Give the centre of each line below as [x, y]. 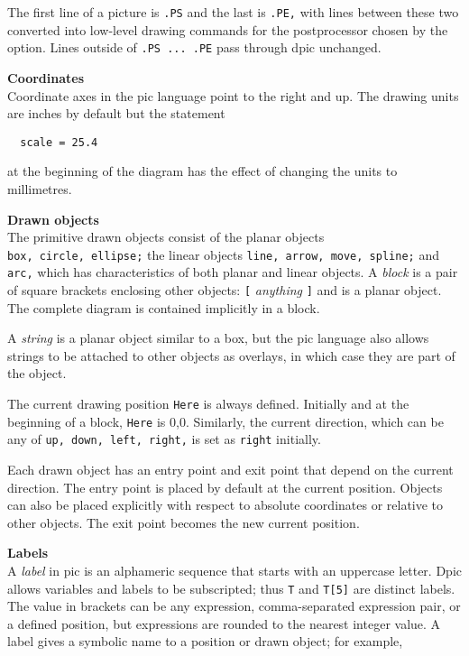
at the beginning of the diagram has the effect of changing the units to [202, 171]
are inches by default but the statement [116, 113]
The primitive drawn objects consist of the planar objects [166, 237]
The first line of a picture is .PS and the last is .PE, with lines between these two [233, 12]
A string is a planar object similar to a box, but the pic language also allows [218, 338]
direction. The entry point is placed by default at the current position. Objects [225, 487]
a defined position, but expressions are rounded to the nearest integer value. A [224, 623]
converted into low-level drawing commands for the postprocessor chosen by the [228, 29]
